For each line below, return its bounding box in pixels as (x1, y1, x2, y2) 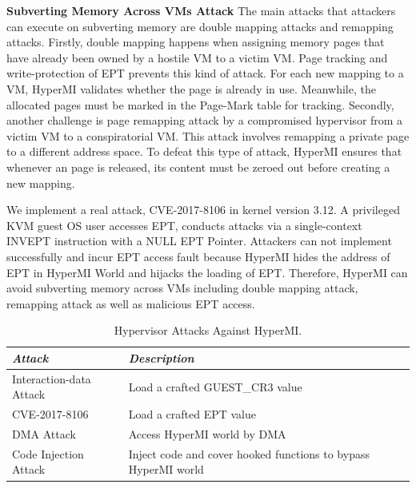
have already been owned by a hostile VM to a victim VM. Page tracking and (6, 49, 388, 65)
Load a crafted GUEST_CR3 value (128, 378, 302, 395)
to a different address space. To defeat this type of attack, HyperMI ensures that (6, 143, 402, 160)
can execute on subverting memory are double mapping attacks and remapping (6, 18, 394, 34)
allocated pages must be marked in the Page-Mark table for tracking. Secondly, (6, 96, 394, 113)
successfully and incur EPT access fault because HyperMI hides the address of (6, 248, 390, 264)
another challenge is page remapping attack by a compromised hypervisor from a (6, 112, 403, 129)
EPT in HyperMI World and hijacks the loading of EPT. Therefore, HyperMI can (6, 264, 408, 280)
